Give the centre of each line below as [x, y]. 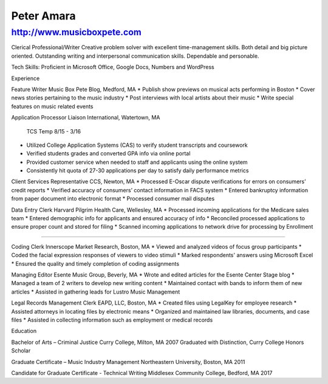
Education [24, 331]
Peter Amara [43, 16]
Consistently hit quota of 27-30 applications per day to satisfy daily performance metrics [138, 170]
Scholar [21, 351]
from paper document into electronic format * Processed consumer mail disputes [113, 199]
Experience [26, 78]
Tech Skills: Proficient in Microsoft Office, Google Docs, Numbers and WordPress [113, 67]
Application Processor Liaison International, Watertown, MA [86, 118]
